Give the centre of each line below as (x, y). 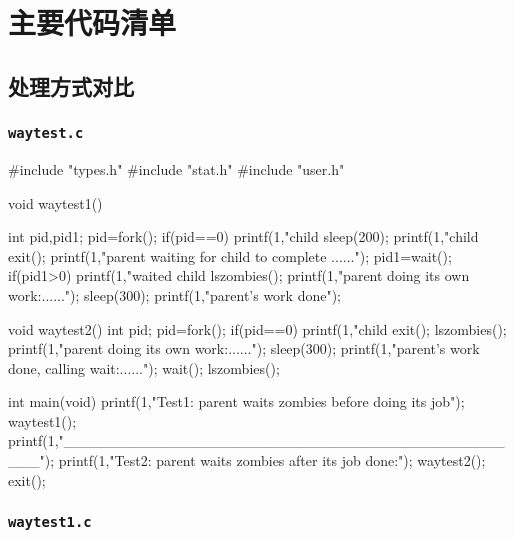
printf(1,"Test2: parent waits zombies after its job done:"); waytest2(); (272, 460)
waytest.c (46, 133)
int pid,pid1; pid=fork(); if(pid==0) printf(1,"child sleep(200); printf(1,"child (243, 236)
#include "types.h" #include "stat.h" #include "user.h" (176, 168)
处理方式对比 (71, 85)
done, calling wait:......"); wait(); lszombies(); (144, 367)
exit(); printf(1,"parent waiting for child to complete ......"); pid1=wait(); (230, 255)
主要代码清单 (92, 22)
